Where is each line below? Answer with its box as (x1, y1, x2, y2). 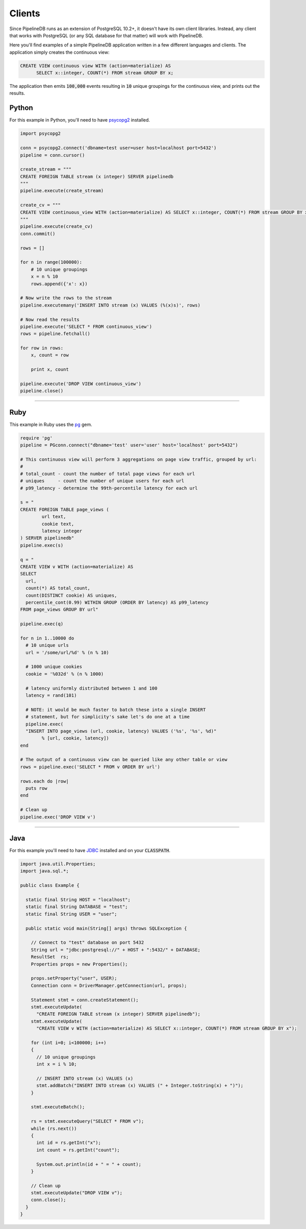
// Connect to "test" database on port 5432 (31, 940, 144, 946)
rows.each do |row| (20, 778, 69, 784)
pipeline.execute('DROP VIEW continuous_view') (20, 381, 141, 387)
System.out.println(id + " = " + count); (36, 1161, 141, 1167)
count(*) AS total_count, (25, 585, 90, 591)
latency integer (41, 528, 83, 534)
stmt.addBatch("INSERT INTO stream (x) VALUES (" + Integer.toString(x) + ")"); (36, 1083, 244, 1089)
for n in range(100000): (20, 259, 83, 265)
